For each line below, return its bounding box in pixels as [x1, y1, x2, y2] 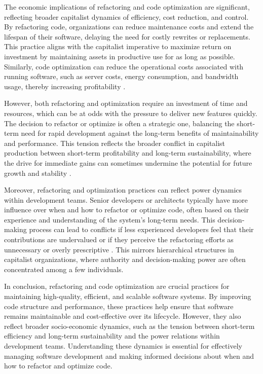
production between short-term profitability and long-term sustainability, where [4, 147, 251, 158]
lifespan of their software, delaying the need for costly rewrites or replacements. [4, 31, 250, 42]
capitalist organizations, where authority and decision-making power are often [4, 254, 246, 265]
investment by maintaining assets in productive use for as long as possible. [4, 51, 235, 61]
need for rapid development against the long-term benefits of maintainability [21, 128, 259, 138]
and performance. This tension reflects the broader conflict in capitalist [4, 137, 226, 148]
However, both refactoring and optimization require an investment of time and [4, 98, 248, 108]
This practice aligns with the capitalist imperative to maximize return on [4, 41, 232, 52]
